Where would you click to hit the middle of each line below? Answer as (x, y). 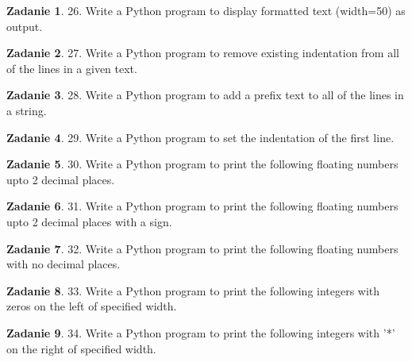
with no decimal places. (64, 264)
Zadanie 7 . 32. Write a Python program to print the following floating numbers (202, 248)
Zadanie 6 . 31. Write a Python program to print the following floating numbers (202, 206)
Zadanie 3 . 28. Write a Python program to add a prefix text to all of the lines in (205, 95)
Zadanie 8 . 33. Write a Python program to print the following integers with (193, 290)
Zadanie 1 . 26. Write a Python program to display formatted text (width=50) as (206, 10)
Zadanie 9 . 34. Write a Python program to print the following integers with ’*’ (201, 332)
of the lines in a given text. (72, 68)
